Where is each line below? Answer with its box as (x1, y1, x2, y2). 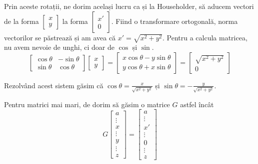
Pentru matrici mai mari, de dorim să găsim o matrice (4, 99, 170, 109)
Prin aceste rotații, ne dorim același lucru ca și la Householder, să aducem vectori (4, 1, 254, 11)
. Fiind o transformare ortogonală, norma (111, 15, 238, 26)
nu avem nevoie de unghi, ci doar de (4, 42, 114, 52)
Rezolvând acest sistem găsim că (4, 80, 103, 90)
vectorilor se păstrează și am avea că (4, 32, 116, 42)
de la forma (4, 15, 39, 26)
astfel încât (180, 99, 214, 109)
